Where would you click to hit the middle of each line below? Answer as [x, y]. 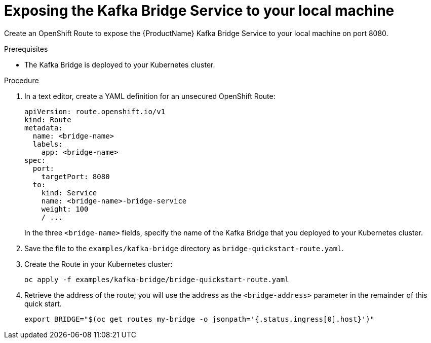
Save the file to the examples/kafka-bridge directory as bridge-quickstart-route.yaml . [184, 248]
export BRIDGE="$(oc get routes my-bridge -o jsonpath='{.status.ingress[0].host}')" [200, 319]
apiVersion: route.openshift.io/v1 [95, 111]
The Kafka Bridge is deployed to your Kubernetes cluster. [120, 64]
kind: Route [48, 119]
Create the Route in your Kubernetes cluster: [99, 264]
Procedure [22, 80]
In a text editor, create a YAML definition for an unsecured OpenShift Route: [150, 96]
